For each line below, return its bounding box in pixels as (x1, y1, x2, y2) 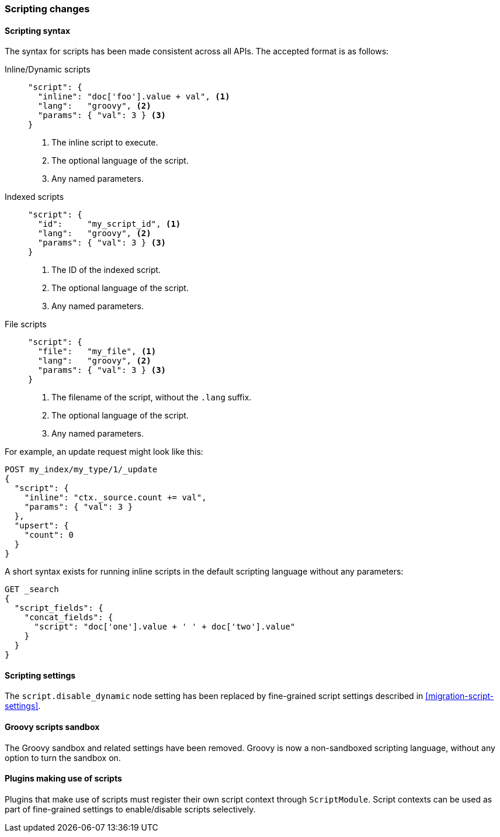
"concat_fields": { (24, 613, 113, 622)
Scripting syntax (5, 25, 71, 36)
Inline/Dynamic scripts (5, 64, 91, 75)
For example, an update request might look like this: (5, 447, 203, 457)
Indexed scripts (5, 192, 64, 202)
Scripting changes (5, 3, 90, 15)
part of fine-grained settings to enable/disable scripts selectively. (5, 804, 256, 814)
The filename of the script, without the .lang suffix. (51, 392, 252, 403)
